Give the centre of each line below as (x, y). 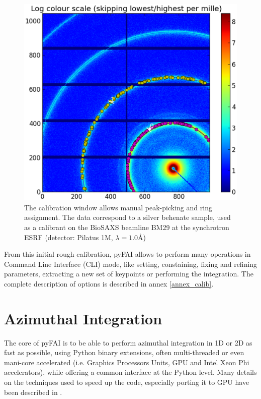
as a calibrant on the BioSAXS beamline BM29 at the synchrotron (127, 227)
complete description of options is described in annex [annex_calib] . (109, 283)
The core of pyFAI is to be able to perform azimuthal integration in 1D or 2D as (128, 342)
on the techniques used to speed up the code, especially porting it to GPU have (127, 382)
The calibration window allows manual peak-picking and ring (118, 207)
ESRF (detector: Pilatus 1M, (69, 237)
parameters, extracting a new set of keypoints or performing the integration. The (129, 274)
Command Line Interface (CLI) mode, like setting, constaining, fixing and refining (131, 264)
